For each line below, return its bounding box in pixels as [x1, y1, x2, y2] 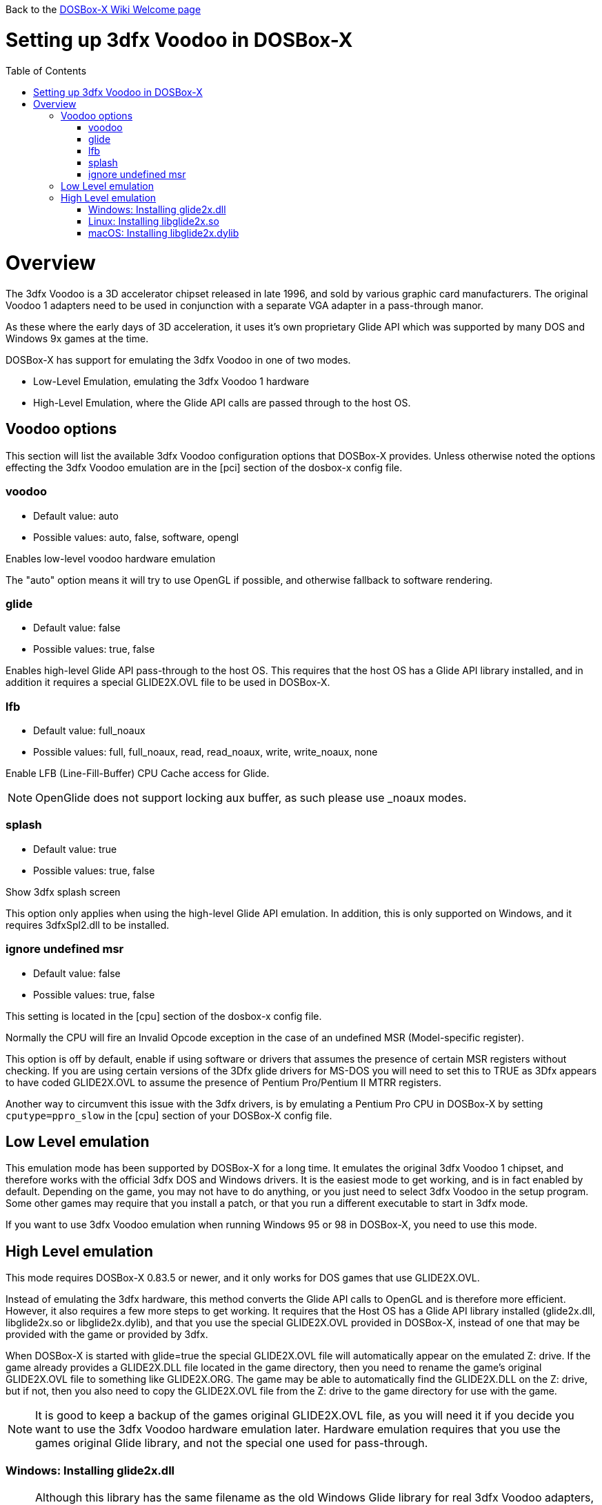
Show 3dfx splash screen [6, 885, 121, 898]
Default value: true [33, 843, 117, 855]
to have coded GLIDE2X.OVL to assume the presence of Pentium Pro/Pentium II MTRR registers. [6, 1076, 442, 1088]
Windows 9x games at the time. [6, 333, 149, 344]
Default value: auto [33, 509, 119, 522]
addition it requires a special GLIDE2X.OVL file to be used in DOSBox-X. [6, 676, 330, 689]
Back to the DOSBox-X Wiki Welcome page [6, 3, 201, 15]
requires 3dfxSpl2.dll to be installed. [6, 918, 170, 931]
